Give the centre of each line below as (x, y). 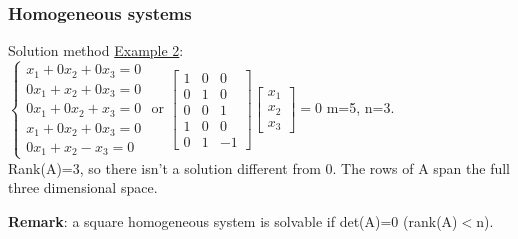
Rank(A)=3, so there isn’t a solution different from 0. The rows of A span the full (259, 167)
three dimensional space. (83, 187)
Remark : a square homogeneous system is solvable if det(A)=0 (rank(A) (233, 220)
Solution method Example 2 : (96, 50)
